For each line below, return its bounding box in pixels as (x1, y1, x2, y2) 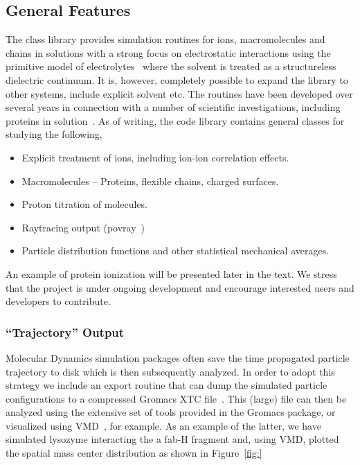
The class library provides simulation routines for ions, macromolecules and (6, 32, 325, 46)
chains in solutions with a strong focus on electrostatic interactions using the (6, 45, 331, 60)
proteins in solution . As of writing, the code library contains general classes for (6, 113, 345, 128)
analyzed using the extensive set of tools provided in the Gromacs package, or (6, 405, 336, 419)
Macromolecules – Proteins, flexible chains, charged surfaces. (21, 173, 279, 188)
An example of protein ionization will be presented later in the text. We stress (6, 266, 337, 281)
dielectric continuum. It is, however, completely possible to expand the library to (6, 72, 348, 87)
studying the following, (6, 127, 102, 141)
